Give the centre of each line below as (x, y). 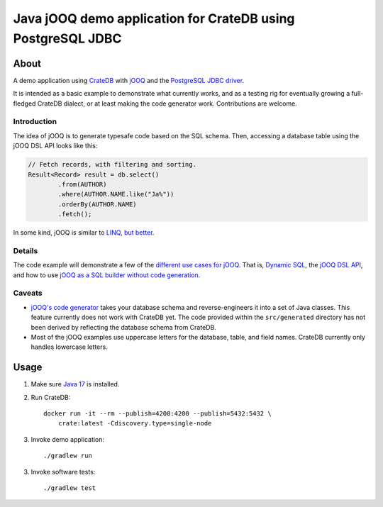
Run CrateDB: (51, 397)
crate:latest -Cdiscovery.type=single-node (135, 423)
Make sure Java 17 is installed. (75, 384)
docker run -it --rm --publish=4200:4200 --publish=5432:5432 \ (158, 414)
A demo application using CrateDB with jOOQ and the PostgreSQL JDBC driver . (129, 80)
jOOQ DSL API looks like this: (55, 146)
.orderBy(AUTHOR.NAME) (98, 204)
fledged (24, 104)
